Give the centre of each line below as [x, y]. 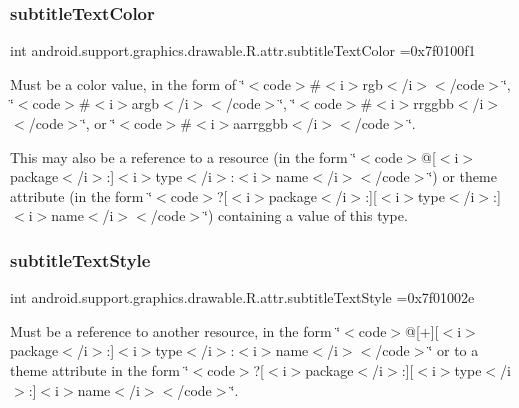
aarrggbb [260, 123]
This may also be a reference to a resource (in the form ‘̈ [183, 156]
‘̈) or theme [462, 176]
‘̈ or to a [453, 350]
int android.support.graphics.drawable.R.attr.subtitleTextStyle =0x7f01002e [242, 297]
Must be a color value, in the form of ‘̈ [127, 83]
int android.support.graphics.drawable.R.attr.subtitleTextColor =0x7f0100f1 [243, 50]
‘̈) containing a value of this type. [306, 215]
